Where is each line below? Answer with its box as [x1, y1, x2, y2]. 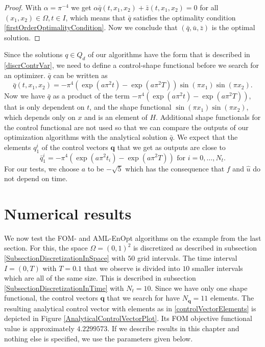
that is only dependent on [4, 102, 85, 112]
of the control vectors [41, 141, 108, 152]
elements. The [210, 292, 254, 303]
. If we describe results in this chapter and [107, 323, 239, 334]
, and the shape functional [89, 102, 172, 112]
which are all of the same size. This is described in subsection [4, 272, 196, 283]
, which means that [65, 12, 126, 22]
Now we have [4, 90, 45, 101]
